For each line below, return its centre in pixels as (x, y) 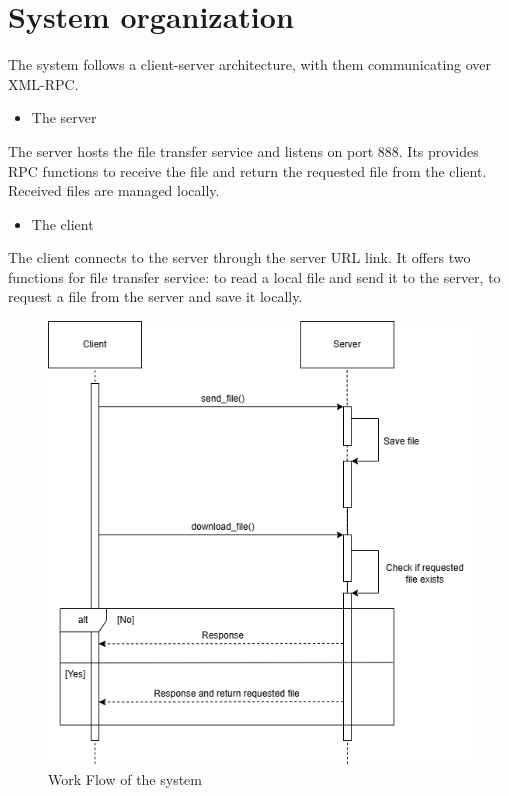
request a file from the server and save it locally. (155, 296)
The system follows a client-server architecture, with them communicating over (250, 64)
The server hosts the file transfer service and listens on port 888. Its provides (243, 150)
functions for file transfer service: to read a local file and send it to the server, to (254, 276)
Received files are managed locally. (114, 190)
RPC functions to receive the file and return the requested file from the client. (247, 170)
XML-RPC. (43, 83)
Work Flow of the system (125, 778)
